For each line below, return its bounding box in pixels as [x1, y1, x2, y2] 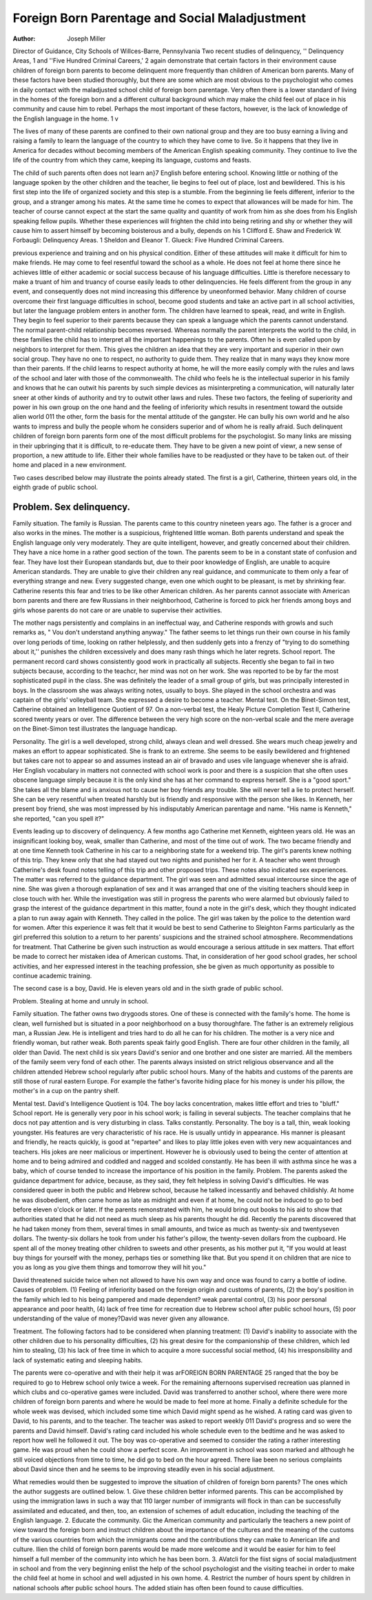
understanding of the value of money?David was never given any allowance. [12, 1314, 230, 1322]
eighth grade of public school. [12, 483, 99, 492]
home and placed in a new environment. [12, 461, 127, 469]
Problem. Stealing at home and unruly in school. [12, 997, 149, 1005]
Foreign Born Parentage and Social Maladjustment [12, 10, 307, 25]
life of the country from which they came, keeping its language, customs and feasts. [12, 156, 251, 165]
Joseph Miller [67, 34, 106, 43]
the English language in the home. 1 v [12, 114, 118, 123]
